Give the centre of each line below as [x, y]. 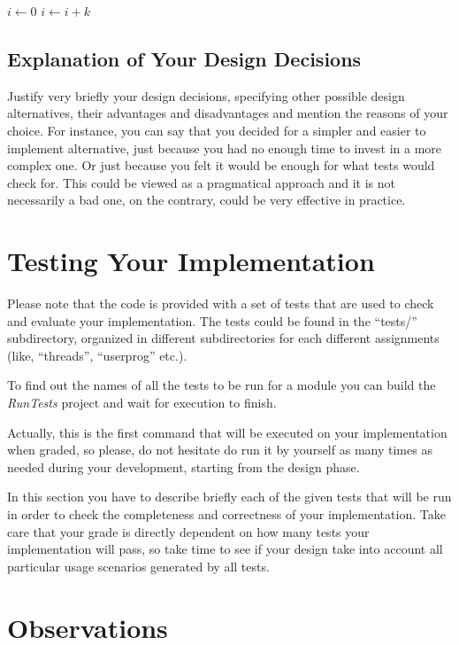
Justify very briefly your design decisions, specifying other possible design [206, 95]
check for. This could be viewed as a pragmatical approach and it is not [201, 182]
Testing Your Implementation [191, 261]
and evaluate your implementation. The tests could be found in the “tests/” [212, 320]
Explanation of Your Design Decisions [184, 58]
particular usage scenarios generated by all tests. [138, 566]
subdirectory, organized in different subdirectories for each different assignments [223, 338]
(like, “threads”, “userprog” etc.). [97, 355]
